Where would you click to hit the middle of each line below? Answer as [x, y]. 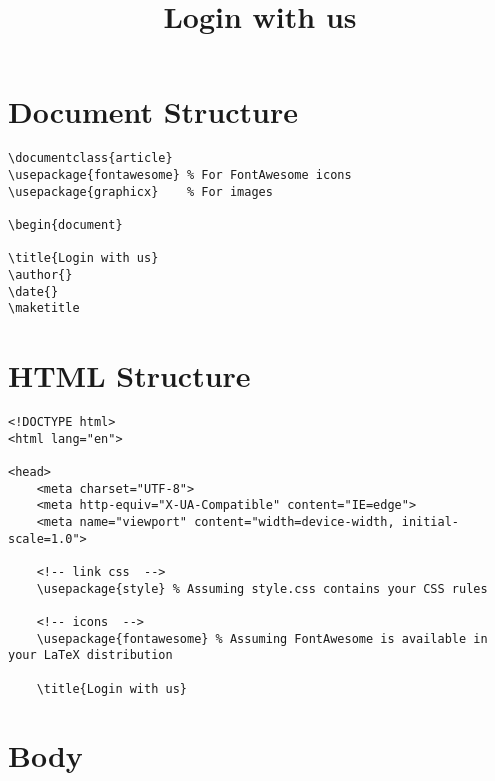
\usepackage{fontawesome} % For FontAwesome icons [180, 174]
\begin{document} [65, 224]
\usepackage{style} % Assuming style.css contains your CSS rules [262, 588]
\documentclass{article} [90, 158]
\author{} [40, 274]
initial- [430, 521]
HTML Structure [129, 375]
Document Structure [153, 111]
